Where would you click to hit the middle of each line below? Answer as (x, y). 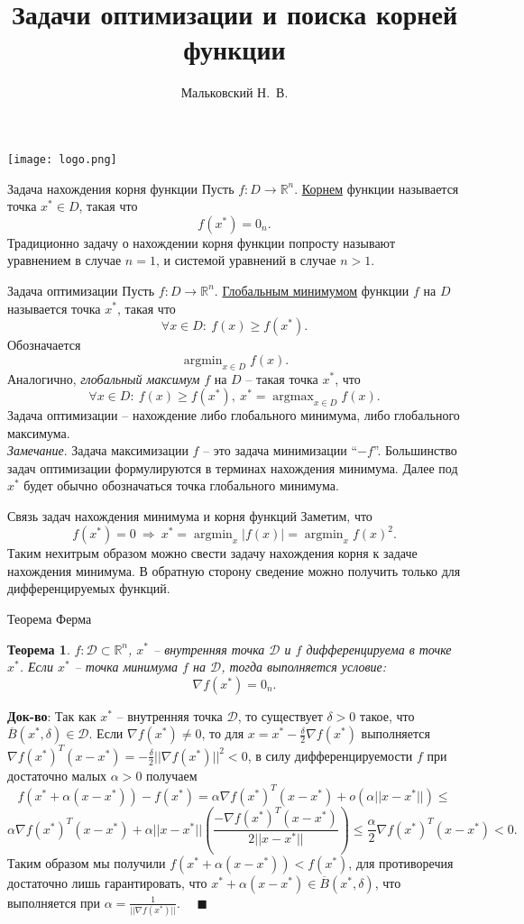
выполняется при (54, 902)
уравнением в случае (64, 260)
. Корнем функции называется (377, 188)
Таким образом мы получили (87, 862)
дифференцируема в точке (379, 649)
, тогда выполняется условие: (304, 667)
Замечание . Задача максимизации (98, 450)
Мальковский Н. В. (234, 92)
